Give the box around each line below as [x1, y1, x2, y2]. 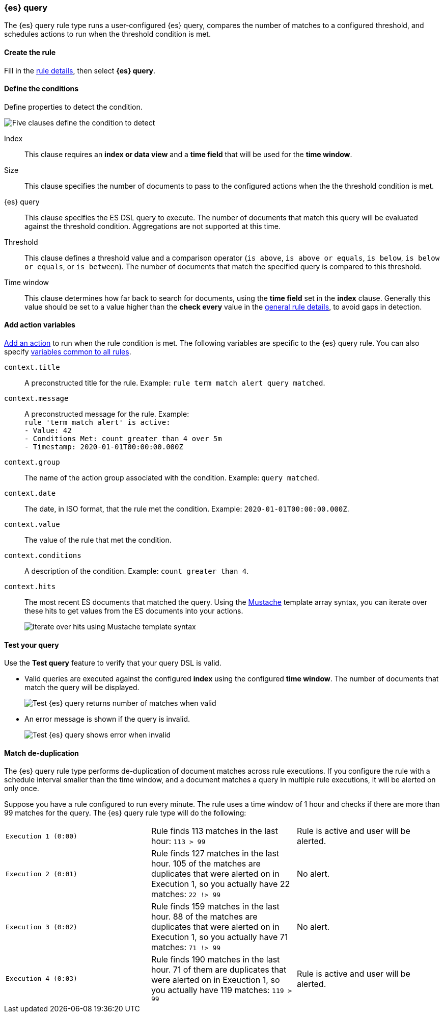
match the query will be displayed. [24, 683, 140, 692]
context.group [4, 458, 60, 467]
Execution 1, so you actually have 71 [151, 932, 288, 943]
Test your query [4, 640, 59, 649]
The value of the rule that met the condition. [24, 536, 172, 545]
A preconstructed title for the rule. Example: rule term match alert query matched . [24, 378, 325, 388]
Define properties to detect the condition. [4, 102, 143, 111]
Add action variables [4, 320, 75, 329]
